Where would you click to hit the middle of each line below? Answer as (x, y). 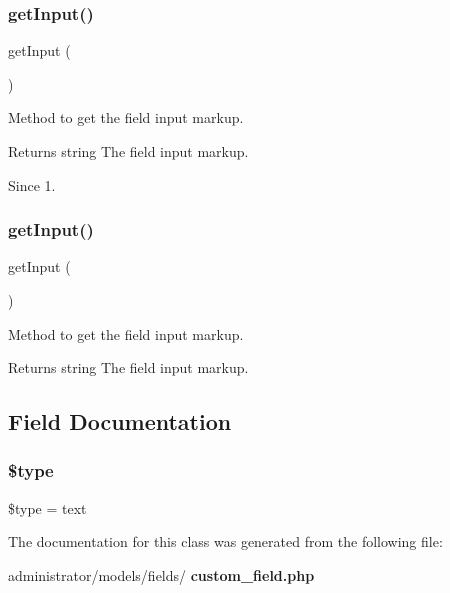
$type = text (47, 507)
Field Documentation (120, 421)
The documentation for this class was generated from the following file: (225, 541)
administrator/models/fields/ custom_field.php (161, 574)
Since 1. (32, 184)
